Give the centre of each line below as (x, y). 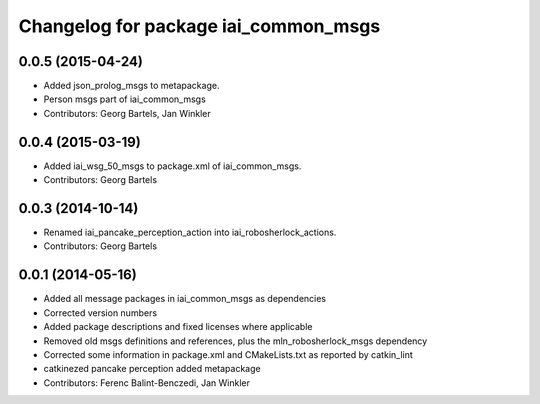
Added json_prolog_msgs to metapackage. (131, 86)
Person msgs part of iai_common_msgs (125, 99)
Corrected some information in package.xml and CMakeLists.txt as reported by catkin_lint (228, 354)
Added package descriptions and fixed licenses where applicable (178, 327)
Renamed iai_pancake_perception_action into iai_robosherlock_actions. (190, 232)
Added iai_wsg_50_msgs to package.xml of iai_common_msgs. (172, 166)
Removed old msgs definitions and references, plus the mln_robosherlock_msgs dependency (235, 341)
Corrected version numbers (100, 312)
